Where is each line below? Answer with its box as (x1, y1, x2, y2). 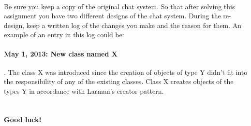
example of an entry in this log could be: (4, 29, 124, 40)
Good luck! (4, 114, 42, 124)
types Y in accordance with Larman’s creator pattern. (4, 85, 164, 96)
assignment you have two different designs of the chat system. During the (4, 11, 221, 21)
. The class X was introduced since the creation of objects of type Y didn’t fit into (4, 67, 248, 77)
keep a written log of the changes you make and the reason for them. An (26, 20, 242, 30)
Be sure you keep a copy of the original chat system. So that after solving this (4, 1, 235, 11)
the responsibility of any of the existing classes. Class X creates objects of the (4, 76, 234, 86)
